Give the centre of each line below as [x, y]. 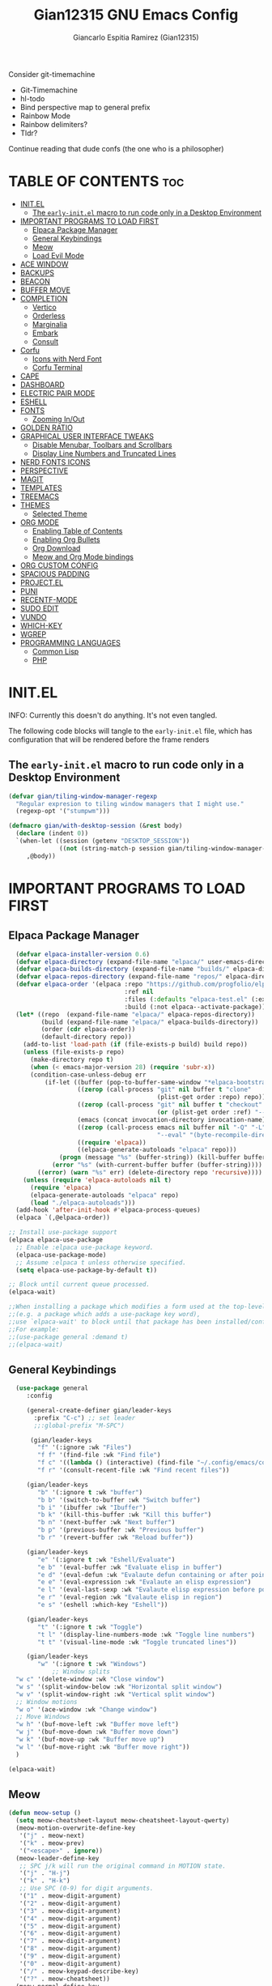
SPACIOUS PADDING [55, 573]
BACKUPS [37, 272]
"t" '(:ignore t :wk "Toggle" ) [90, 1627]
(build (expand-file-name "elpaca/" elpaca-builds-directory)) [150, 1022]
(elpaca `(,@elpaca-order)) [63, 1218]
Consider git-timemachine [52, 74]
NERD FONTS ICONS [55, 462]
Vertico [44, 307]
